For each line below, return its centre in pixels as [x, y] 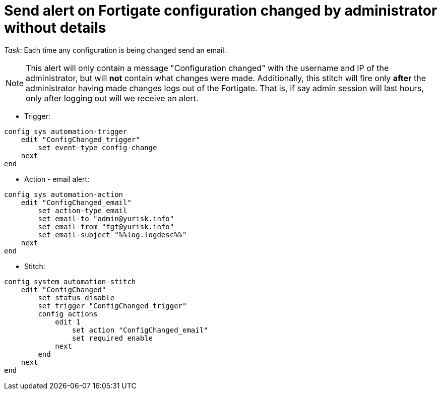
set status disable [76, 298]
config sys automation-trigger [66, 131]
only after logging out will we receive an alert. [112, 98]
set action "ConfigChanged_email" [140, 330]
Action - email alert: [57, 179]
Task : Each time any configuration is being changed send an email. [115, 50]
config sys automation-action [64, 194]
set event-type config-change [98, 147]
